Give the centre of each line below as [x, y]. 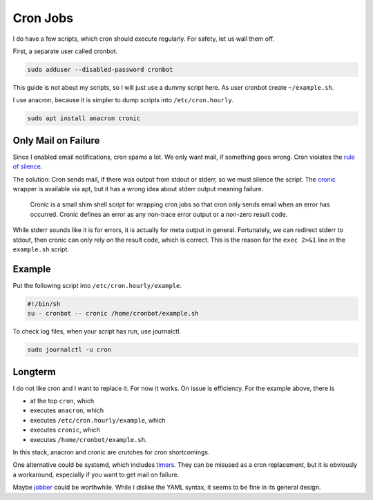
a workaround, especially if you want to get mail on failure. [96, 474]
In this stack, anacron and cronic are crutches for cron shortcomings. [111, 452]
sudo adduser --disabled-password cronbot [100, 69]
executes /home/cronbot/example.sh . [88, 439]
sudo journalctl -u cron [69, 350]
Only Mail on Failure [56, 141]
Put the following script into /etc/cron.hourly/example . [97, 285]
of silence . [28, 166]
